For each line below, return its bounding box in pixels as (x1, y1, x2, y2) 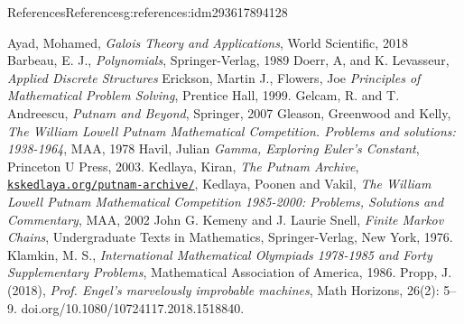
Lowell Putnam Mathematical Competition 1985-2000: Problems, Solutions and (7, 192, 444, 210)
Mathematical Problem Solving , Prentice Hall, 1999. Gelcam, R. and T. (7, 86, 400, 105)
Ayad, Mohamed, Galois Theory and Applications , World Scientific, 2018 (7, 32, 408, 51)
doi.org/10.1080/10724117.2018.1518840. (21, 298, 245, 317)
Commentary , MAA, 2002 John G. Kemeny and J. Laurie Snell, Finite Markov (7, 209, 444, 228)
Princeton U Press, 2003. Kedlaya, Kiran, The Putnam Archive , (7, 156, 359, 175)
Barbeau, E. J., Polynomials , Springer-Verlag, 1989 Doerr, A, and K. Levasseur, (7, 51, 450, 69)
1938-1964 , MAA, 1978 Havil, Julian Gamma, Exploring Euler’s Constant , (7, 139, 420, 158)
